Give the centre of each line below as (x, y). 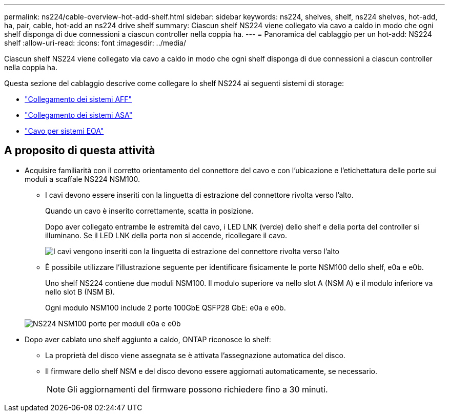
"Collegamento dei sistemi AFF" (78, 99)
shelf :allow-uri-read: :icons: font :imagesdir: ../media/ (95, 43)
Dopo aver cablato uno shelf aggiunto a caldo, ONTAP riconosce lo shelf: (148, 339)
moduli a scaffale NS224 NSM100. (82, 179)
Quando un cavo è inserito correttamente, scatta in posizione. (149, 211)
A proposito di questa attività (80, 151)
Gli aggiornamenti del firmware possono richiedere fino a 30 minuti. (198, 389)
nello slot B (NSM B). (80, 292)
